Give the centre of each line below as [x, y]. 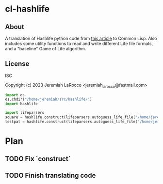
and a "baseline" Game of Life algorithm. [46, 49]
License [17, 64]
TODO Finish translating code [50, 175]
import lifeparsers [25, 113]
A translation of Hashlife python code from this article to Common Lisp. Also [81, 38]
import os [15, 95]
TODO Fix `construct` [38, 159]
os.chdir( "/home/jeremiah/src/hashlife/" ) [49, 100]
